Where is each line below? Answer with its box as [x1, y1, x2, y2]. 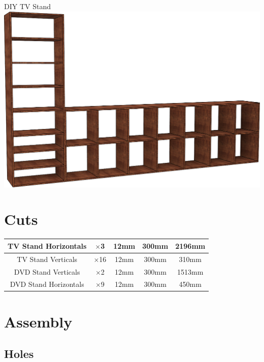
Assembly [4, 311, 73, 332]
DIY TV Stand [4, 1, 51, 11]
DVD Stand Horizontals [10, 279, 84, 289]
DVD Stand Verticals [14, 266, 80, 277]
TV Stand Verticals [17, 253, 78, 264]
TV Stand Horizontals [8, 240, 87, 251]
